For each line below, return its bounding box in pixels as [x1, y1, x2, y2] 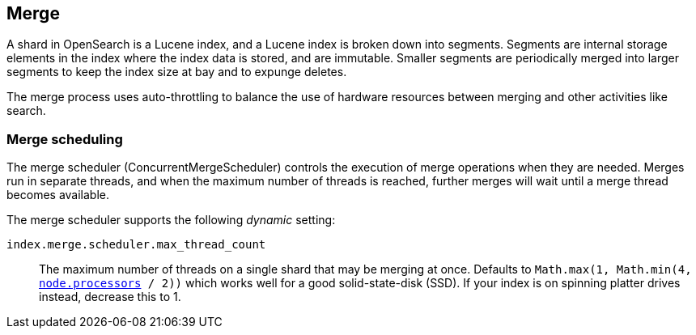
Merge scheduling [6, 130, 123, 147]
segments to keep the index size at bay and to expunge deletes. [6, 65, 347, 79]
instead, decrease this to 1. [39, 290, 181, 304]
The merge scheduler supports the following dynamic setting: [6, 213, 336, 227]
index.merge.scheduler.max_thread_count [6, 238, 266, 252]
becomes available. [6, 188, 109, 202]
